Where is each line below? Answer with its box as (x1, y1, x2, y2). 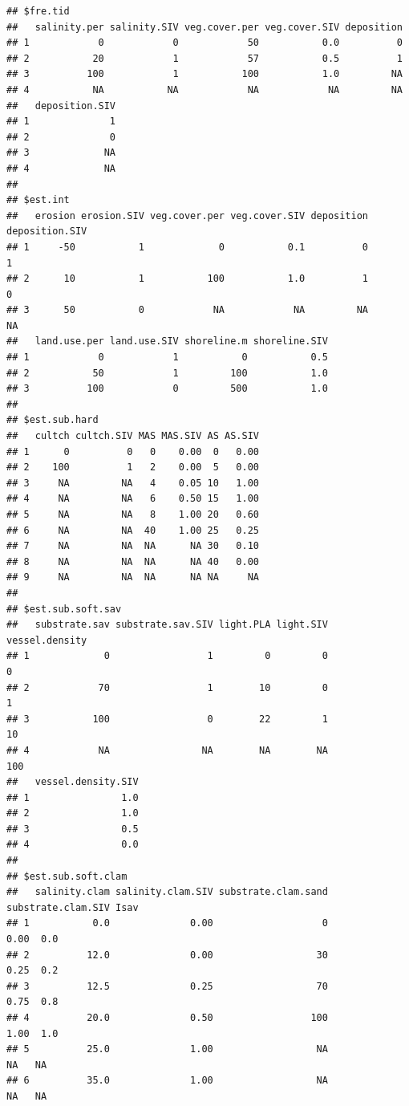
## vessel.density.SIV (6, 776, 139, 788)
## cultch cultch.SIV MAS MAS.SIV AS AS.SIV (6, 430, 259, 442)
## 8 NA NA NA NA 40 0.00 (6, 555, 259, 567)
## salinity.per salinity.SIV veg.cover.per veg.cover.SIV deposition (6, 21, 403, 33)
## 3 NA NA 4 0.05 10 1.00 (6, 477, 259, 489)
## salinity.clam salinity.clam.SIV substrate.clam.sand (6, 886, 328, 898)
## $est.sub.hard (6, 414, 99, 426)
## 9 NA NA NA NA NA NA (6, 571, 259, 583)
